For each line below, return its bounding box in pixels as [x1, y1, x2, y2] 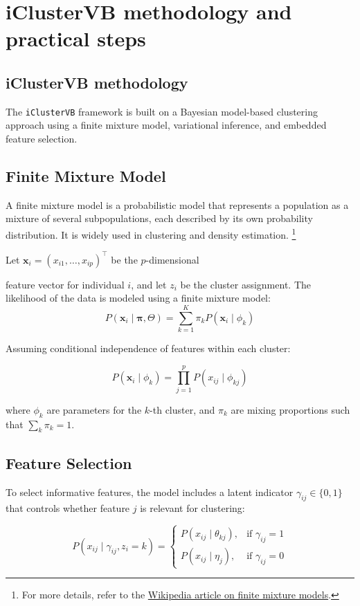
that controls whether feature [6, 501, 130, 515]
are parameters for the [46, 402, 142, 416]
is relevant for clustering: [140, 501, 245, 515]
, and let [131, 277, 167, 291]
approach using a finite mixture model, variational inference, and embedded [6, 118, 327, 132]
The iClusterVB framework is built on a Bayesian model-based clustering [6, 104, 318, 118]
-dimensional [145, 252, 199, 266]
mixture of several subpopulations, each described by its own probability [6, 211, 313, 226]
